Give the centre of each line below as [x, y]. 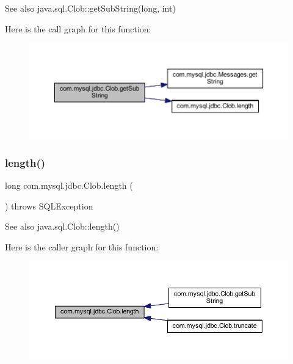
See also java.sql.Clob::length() [62, 226]
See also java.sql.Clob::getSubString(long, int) [90, 8]
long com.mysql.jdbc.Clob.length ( [69, 185]
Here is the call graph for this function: [78, 28]
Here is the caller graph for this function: [82, 246]
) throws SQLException [49, 206]
